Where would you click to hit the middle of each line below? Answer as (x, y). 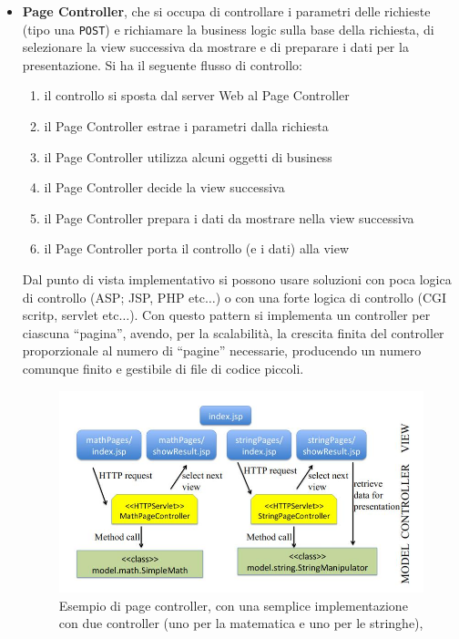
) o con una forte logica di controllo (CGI (331, 297)
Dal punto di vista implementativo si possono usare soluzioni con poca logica (237, 279)
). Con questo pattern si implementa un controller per (280, 315)
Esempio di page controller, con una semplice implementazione (233, 605)
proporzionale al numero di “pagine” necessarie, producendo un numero (222, 350)
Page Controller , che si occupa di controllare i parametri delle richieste (226, 11)
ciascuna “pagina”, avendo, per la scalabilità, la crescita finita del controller (233, 332)
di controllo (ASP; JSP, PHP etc (113, 297)
